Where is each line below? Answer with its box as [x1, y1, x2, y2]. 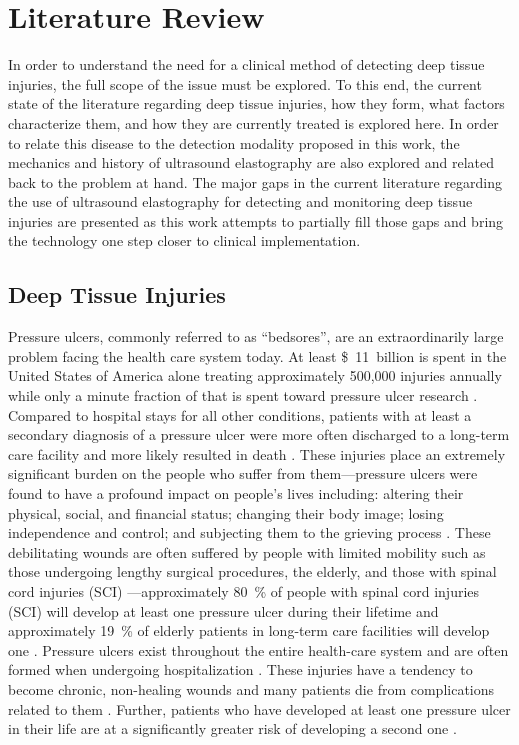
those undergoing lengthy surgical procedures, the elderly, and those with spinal [8, 561, 497, 582]
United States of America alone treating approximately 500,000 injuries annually [8, 365, 502, 386]
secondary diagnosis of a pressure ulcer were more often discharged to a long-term [8, 424, 510, 445]
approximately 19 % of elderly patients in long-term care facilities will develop [8, 620, 490, 641]
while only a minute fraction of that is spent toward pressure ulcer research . [8, 385, 478, 406]
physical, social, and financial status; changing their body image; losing [8, 502, 444, 523]
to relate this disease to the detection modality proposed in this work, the [8, 132, 460, 153]
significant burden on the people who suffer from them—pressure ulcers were [8, 463, 478, 484]
